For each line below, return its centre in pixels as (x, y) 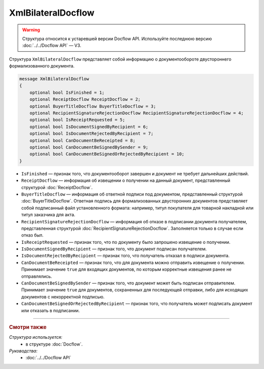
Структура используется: (36, 337)
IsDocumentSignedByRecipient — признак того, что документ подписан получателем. (114, 249)
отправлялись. (37, 276)
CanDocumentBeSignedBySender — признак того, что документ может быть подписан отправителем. (128, 283)
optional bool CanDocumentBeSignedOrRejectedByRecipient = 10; (107, 154)
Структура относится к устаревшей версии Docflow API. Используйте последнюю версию (117, 39)
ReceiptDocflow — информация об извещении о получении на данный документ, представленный (126, 180)
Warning (31, 30)
